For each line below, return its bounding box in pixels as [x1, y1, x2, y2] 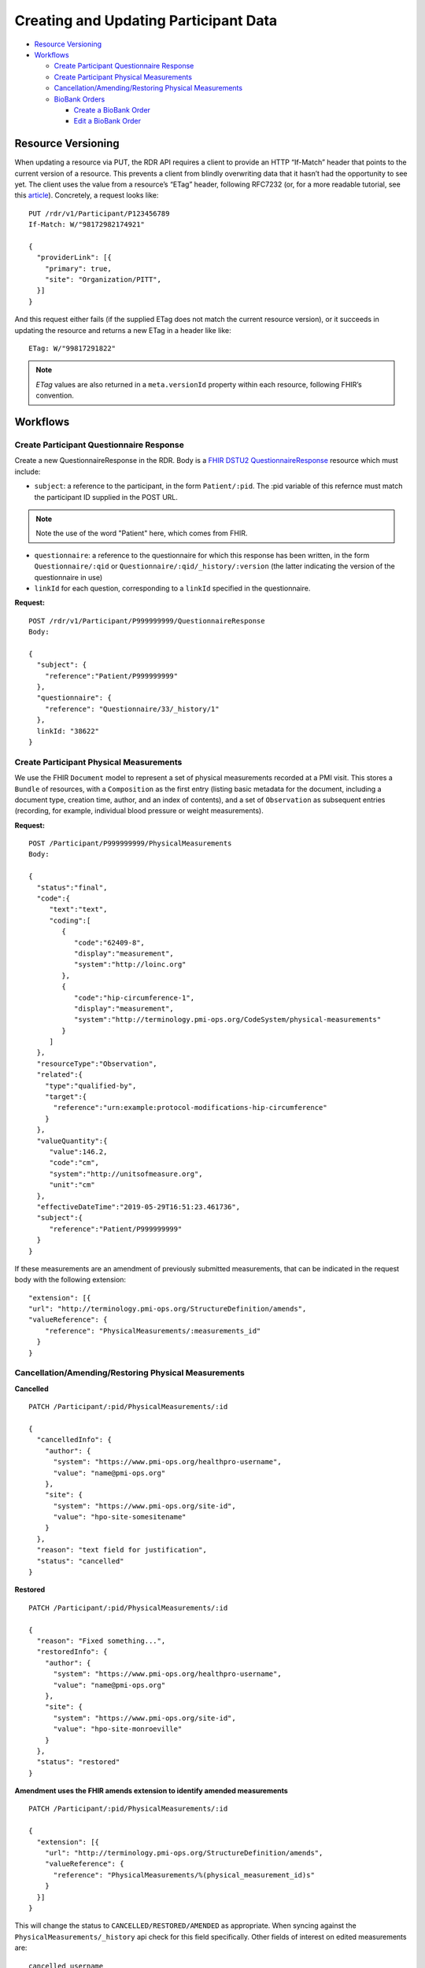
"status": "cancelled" [36, 1556, 124, 1566]
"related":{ [36, 1071, 83, 1079]
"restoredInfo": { [36, 1648, 108, 1656]
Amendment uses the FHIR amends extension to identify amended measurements [14, 1786, 289, 1796]
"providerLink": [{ [36, 253, 112, 262]
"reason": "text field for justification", [36, 1545, 208, 1555]
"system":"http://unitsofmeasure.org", [49, 1169, 204, 1178]
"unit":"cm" [49, 1181, 95, 1189]
